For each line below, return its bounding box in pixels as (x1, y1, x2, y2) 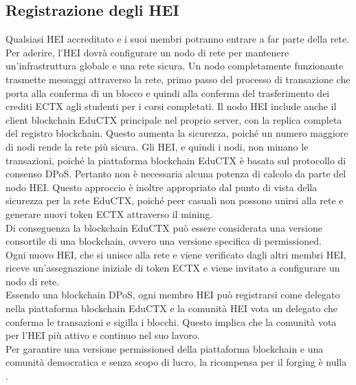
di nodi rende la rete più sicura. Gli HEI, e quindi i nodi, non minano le (5, 139, 309, 153)
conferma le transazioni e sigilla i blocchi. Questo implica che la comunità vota (5, 314, 337, 329)
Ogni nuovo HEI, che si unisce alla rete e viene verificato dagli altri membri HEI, (5, 247, 346, 261)
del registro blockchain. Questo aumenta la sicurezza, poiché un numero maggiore (5, 126, 348, 140)
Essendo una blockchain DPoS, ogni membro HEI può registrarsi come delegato (5, 287, 340, 302)
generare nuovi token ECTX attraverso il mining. (5, 206, 213, 221)
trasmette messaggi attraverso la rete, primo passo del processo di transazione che (5, 71, 351, 86)
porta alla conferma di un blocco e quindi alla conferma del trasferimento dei (5, 85, 330, 100)
